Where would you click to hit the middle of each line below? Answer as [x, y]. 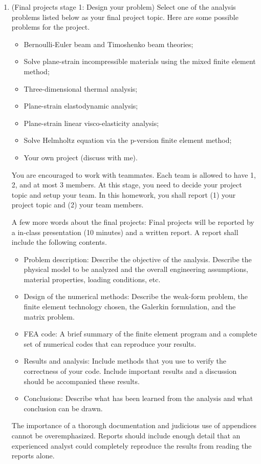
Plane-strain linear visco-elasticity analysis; [91, 123]
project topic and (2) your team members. [78, 205]
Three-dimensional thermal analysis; [81, 88]
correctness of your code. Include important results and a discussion [130, 371]
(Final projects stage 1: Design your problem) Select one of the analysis [124, 7]
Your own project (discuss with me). [81, 157]
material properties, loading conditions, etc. [92, 279]
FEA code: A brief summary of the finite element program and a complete [140, 334]
